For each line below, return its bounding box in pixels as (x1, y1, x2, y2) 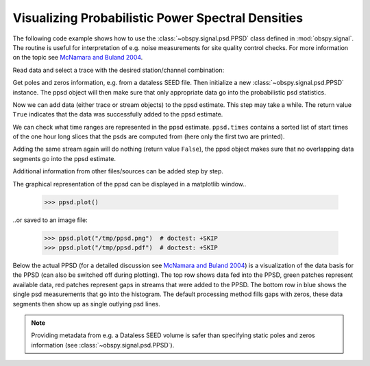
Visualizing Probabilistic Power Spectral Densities (12, 10, 304, 25)
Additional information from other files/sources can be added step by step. (12, 167, 224, 175)
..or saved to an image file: (12, 216, 88, 224)
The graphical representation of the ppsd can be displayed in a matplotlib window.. (12, 180, 247, 188)
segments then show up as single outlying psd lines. (12, 300, 161, 308)
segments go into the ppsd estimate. (12, 154, 116, 162)
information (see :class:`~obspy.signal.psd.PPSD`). (31, 341, 175, 349)
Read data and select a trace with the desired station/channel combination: (12, 66, 225, 74)
